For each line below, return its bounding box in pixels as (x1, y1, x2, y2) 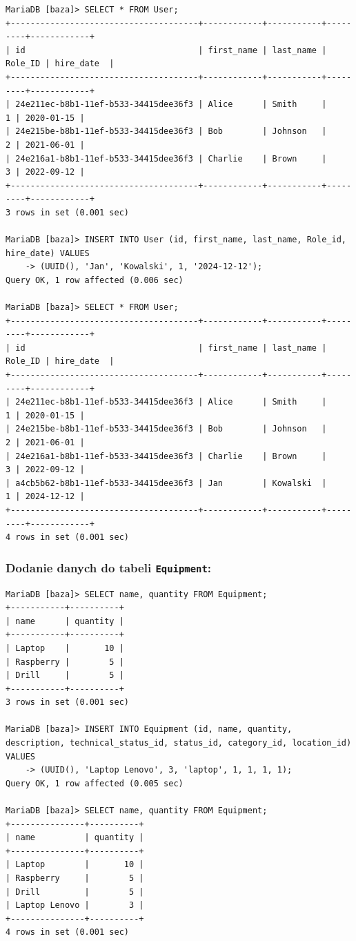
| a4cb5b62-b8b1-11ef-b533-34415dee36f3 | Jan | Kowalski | (6, 478, 327, 488)
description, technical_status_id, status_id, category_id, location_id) (6, 738, 352, 748)
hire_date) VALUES (6, 248, 90, 258)
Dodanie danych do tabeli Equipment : (6, 559, 211, 576)
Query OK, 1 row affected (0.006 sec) (6, 275, 184, 285)
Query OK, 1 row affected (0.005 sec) (6, 778, 184, 788)
